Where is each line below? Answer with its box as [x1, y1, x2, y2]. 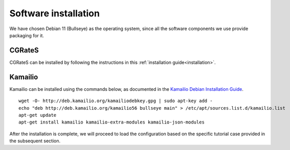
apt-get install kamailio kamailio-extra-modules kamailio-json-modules [18, 119, 205, 125]
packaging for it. [9, 32, 44, 38]
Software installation [9, 8, 100, 19]
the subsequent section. [9, 138, 61, 144]
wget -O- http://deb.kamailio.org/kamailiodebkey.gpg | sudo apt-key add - [18, 98, 213, 104]
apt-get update [18, 112, 57, 118]
